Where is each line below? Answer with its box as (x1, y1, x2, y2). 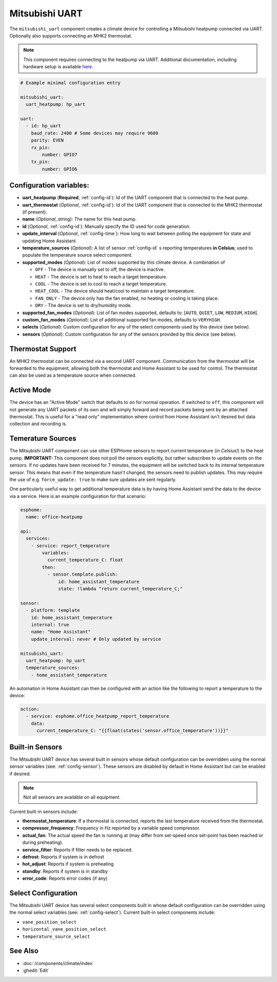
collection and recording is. (9, 421, 67, 427)
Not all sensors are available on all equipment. (23, 794, 121, 800)
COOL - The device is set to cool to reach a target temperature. (35, 280, 167, 287)
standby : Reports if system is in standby (22, 868, 108, 874)
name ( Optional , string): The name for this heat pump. (22, 216, 137, 222)
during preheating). (22, 839, 64, 845)
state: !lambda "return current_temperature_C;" (58, 586, 183, 591)
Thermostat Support (9, 344, 76, 353)
